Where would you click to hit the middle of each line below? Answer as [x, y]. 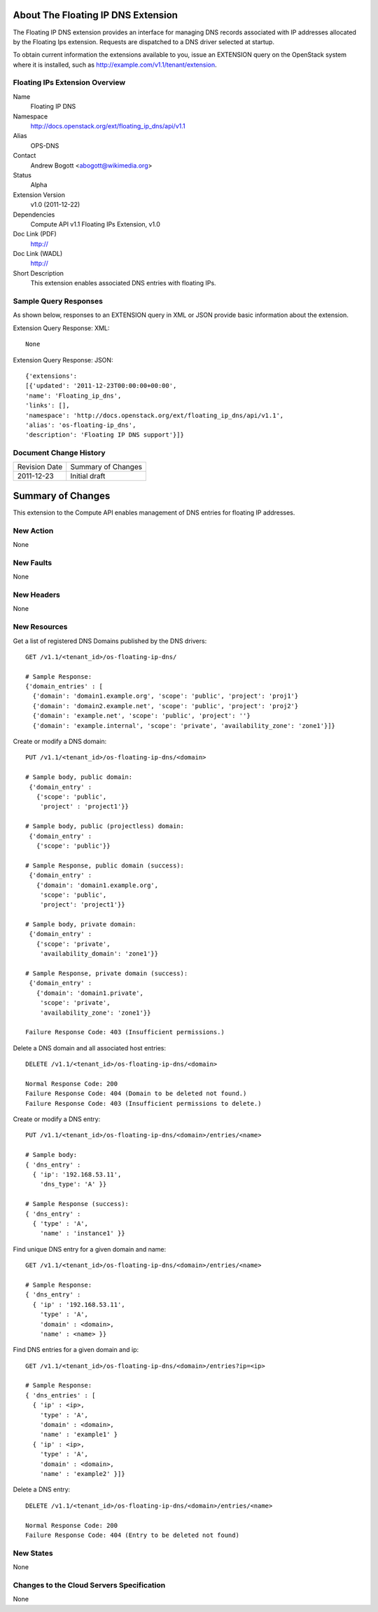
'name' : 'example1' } [79, 1435]
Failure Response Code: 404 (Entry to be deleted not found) [132, 1535]
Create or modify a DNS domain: [60, 741]
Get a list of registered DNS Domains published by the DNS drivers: [110, 641]
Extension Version [39, 195]
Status [22, 175]
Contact [24, 156]
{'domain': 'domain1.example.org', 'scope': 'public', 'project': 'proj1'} [166, 696]
